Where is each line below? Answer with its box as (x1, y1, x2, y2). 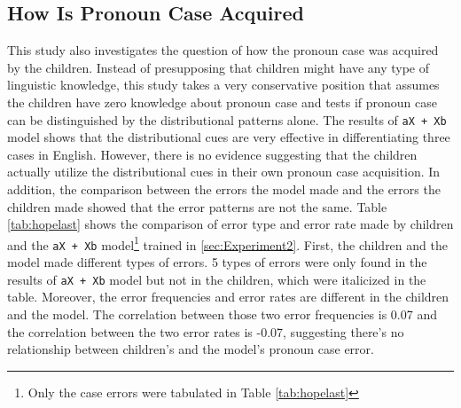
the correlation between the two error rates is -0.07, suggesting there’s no (7, 322, 404, 341)
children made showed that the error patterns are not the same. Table (7, 197, 387, 216)
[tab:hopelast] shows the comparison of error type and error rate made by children (7, 215, 454, 233)
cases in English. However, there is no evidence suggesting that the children (7, 145, 418, 163)
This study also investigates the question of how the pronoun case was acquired (7, 41, 439, 59)
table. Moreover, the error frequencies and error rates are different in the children (7, 287, 449, 306)
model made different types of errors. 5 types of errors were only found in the (7, 253, 427, 271)
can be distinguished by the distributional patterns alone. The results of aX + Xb (7, 110, 447, 129)
